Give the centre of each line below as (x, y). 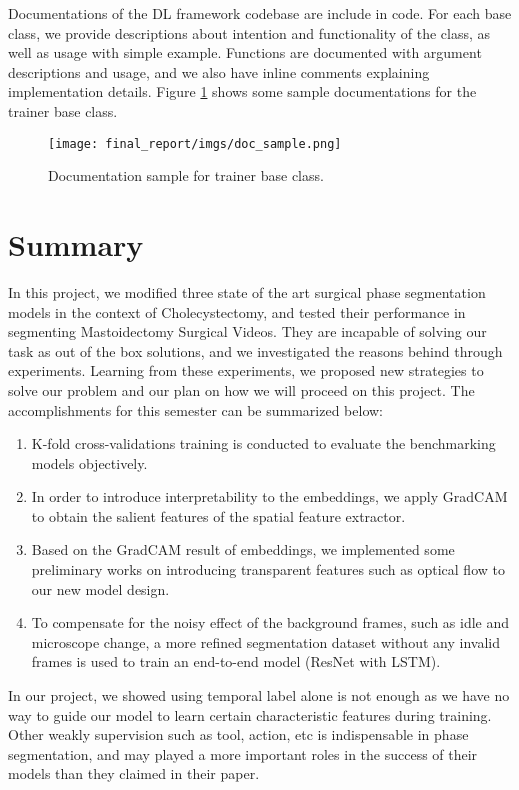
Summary (76, 244)
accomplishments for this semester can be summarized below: (196, 409)
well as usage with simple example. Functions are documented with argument (245, 52)
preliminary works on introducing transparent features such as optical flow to (268, 569)
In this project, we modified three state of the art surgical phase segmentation (247, 291)
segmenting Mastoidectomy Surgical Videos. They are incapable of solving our (247, 331)
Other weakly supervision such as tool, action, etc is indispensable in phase (238, 734)
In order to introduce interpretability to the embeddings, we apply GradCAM (269, 496)
